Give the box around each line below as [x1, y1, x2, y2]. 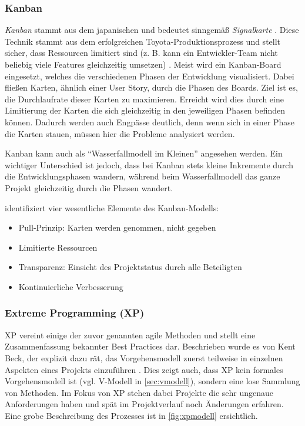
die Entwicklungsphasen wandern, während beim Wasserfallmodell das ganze [5, 170, 280, 182]
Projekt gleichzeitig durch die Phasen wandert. [5, 181, 173, 194]
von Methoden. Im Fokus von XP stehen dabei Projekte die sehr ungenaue [5, 386, 274, 398]
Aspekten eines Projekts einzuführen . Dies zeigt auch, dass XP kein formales [5, 363, 283, 375]
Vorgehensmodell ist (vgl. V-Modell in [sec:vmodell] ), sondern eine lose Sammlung [5, 375, 300, 387]
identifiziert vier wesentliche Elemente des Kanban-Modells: [5, 201, 219, 214]
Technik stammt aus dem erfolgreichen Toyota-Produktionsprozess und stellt [5, 35, 281, 47]
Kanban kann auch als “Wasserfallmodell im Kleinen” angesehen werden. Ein [5, 147, 283, 159]
